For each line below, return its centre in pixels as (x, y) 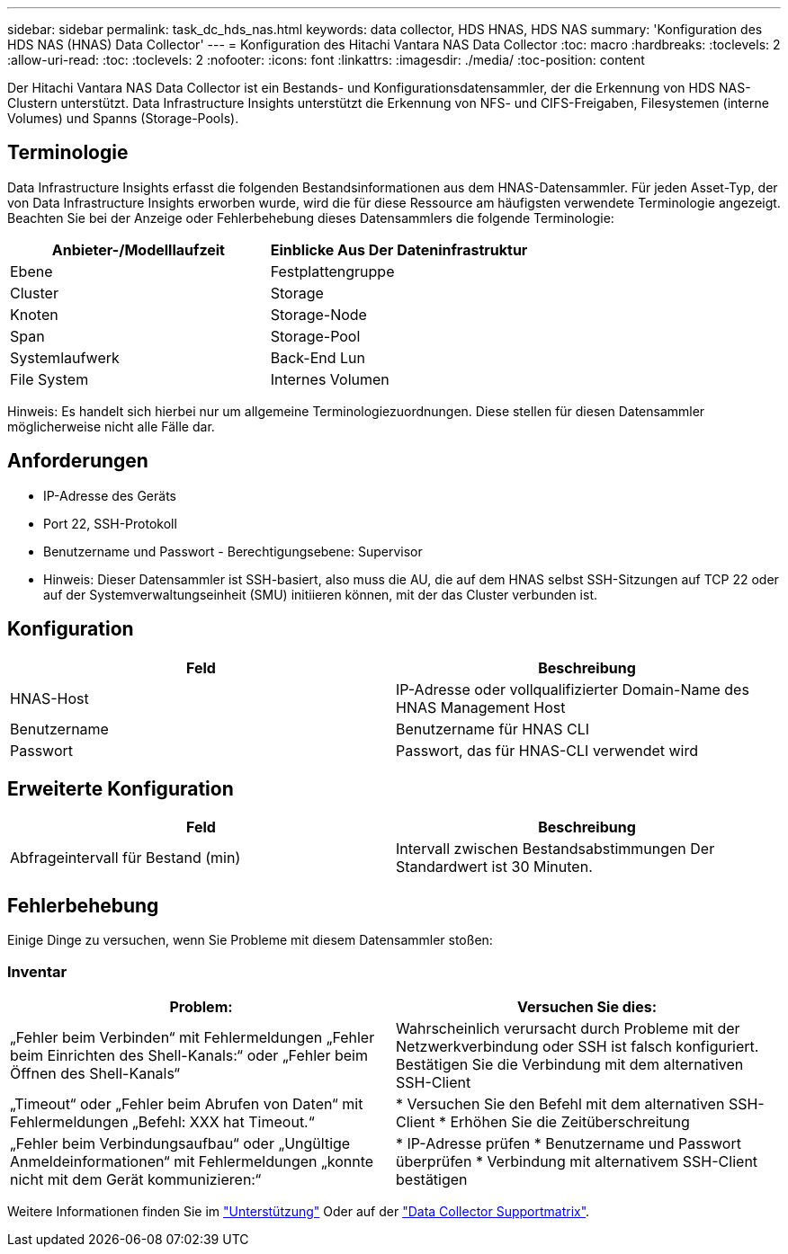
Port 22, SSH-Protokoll (110, 523)
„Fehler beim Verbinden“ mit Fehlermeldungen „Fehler (193, 1037)
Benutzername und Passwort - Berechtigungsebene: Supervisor (233, 551)
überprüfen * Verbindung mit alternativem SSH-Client (577, 1161)
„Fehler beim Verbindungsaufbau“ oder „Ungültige (180, 1143)
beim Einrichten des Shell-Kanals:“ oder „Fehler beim (189, 1055)
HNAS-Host (49, 698)
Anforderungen (78, 461)
